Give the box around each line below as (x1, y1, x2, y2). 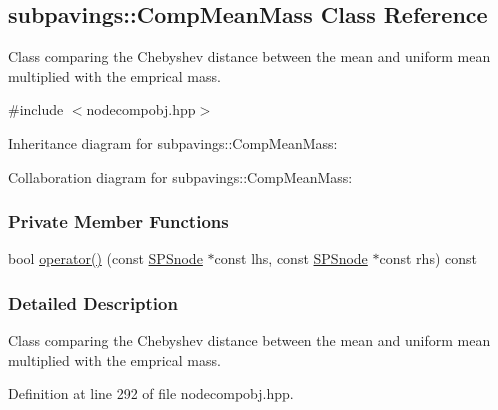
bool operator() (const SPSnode (8, 248, 203, 269)
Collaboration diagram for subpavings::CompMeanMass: (8, 166, 353, 187)
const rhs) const (379, 248, 477, 269)
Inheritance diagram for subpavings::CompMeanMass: (8, 132, 338, 153)
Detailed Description (8, 290, 178, 315)
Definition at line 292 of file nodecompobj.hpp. (8, 383, 294, 404)
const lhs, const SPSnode (214, 248, 368, 269)
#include (8, 99, 64, 120)
